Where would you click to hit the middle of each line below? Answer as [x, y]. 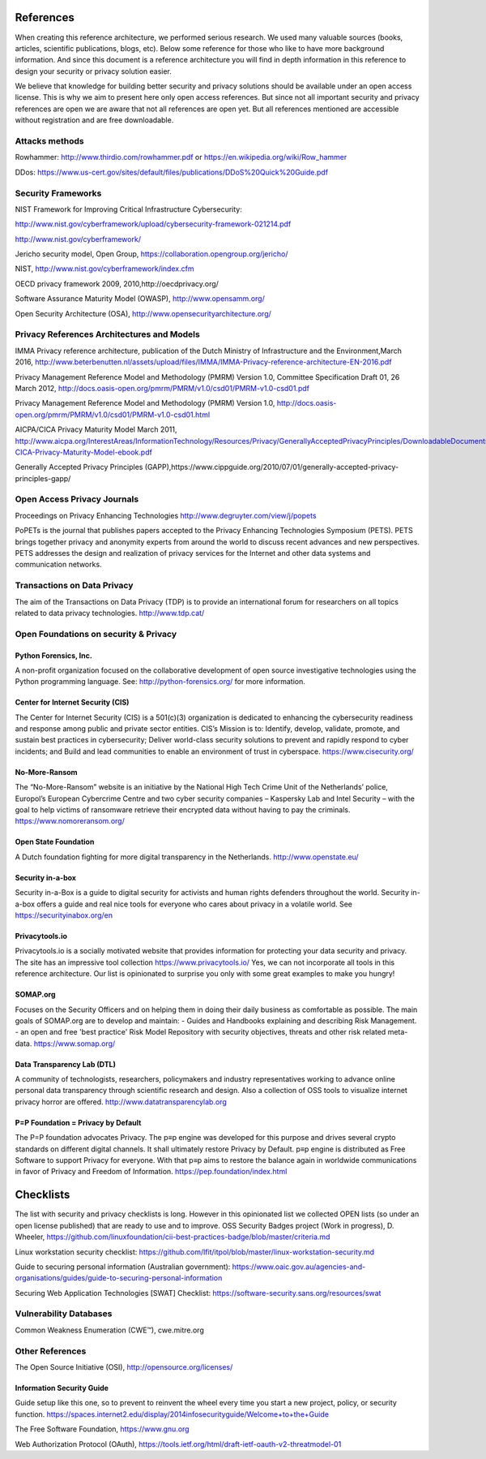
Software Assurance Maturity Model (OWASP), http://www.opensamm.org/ [140, 299]
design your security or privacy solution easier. [93, 71]
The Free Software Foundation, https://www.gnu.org [102, 1429]
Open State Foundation [55, 842]
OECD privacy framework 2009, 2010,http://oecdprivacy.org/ [117, 283]
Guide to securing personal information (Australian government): [123, 1267]
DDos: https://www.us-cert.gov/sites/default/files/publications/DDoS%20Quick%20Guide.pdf [171, 172]
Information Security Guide [62, 1388]
